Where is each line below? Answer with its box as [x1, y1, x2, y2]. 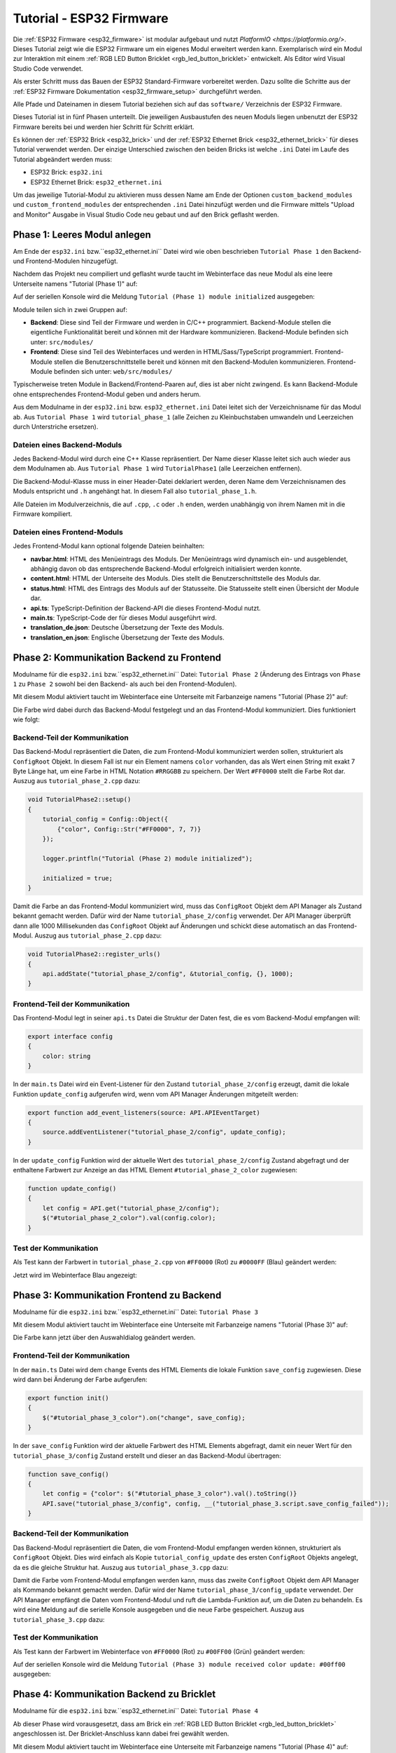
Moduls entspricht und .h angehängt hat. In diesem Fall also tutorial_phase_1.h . [13, 487, 257, 496]
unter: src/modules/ [30, 337, 94, 346]
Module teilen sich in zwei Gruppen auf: [13, 305, 128, 313]
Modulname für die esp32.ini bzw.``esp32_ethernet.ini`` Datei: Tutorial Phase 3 [13, 1308, 259, 1316]
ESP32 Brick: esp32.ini [30, 168, 103, 177]
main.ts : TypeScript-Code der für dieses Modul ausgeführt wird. [30, 614, 217, 622]
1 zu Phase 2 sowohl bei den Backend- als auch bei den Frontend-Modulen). [13, 680, 237, 688]
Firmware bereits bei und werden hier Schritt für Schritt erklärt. [13, 123, 195, 131]
